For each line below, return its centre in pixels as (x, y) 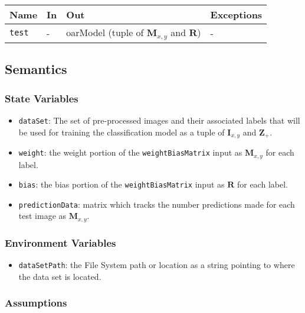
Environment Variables (60, 242)
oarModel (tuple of (105, 32)
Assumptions (36, 303)
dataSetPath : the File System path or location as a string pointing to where (157, 265)
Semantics (36, 69)
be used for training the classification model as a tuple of (122, 132)
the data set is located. (60, 276)
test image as (42, 216)
